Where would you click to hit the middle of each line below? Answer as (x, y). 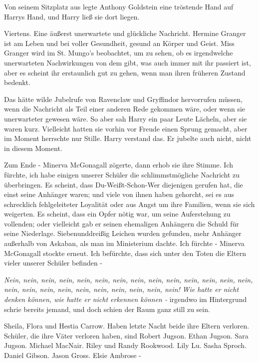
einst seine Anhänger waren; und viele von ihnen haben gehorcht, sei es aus (119, 194)
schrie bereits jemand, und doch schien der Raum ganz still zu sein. (107, 309)
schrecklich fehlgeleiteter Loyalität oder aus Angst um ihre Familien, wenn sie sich (129, 204)
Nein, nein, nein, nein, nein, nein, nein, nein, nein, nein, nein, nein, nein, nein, (129, 279)
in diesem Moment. (33, 148)
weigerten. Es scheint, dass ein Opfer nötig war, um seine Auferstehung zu (117, 214)
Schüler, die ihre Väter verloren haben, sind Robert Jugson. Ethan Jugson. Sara (126, 335)
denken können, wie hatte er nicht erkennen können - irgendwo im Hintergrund (126, 299)
